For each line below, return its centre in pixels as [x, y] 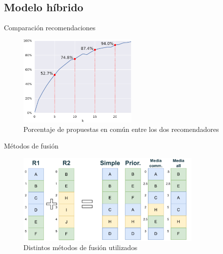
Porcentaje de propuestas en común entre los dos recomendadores [121, 129]
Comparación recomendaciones [50, 28]
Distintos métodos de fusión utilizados [81, 247]
